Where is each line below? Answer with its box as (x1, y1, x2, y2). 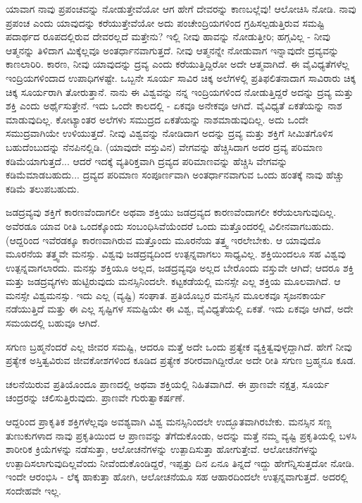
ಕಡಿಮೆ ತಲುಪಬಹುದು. (6, 181, 80, 195)
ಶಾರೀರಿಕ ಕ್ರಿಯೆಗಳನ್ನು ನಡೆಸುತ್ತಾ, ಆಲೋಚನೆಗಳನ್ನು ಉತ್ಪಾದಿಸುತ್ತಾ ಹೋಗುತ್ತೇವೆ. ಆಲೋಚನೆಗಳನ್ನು (6, 442, 319, 456)
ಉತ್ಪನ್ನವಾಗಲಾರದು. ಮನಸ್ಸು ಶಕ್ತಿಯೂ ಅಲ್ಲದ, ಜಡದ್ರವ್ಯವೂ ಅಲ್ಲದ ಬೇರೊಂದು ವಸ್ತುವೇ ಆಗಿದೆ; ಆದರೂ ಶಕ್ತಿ (6, 260, 354, 274)
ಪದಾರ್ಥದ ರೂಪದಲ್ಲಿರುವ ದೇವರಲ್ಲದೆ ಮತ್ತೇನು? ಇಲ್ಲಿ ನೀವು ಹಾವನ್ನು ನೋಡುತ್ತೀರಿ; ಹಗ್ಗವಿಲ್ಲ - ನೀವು (6, 29, 330, 44)
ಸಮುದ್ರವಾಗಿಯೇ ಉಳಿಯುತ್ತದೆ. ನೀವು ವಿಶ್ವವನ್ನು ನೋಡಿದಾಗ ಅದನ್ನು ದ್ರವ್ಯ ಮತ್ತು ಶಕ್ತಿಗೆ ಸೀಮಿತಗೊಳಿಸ (6, 126, 333, 140)
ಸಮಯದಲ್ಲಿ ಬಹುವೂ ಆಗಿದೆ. (6, 315, 100, 330)
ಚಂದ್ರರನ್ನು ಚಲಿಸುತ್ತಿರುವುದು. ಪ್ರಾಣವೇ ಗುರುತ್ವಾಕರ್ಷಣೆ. (6, 390, 185, 405)
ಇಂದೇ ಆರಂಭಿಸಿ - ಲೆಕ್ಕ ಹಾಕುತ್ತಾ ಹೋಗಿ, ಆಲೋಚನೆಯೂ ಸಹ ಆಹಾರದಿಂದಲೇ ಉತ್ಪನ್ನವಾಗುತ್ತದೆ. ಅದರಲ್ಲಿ (6, 469, 348, 484)
